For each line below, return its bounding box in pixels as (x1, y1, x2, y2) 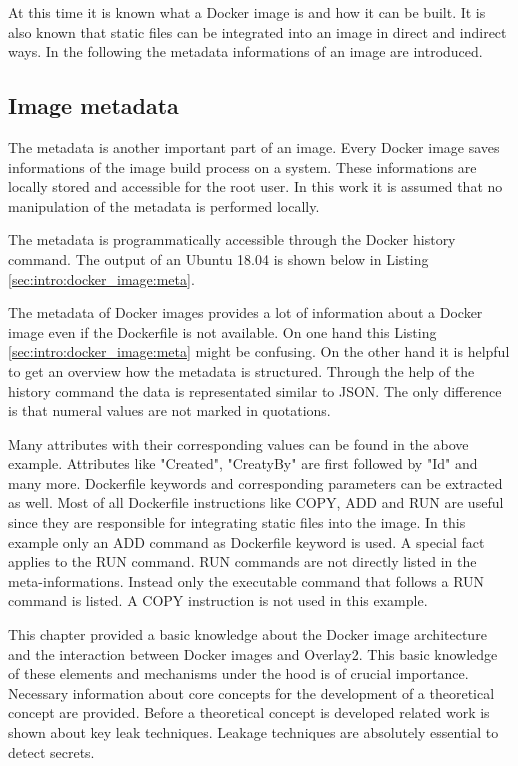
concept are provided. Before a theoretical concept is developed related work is (8, 702, 490, 723)
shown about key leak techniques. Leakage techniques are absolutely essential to (8, 722, 499, 743)
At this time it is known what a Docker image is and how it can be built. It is (8, 2, 486, 22)
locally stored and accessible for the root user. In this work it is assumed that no (8, 176, 503, 197)
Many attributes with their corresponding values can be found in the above (8, 433, 469, 454)
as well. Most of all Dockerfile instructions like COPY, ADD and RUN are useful (8, 492, 504, 513)
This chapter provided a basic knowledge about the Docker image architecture (8, 624, 487, 645)
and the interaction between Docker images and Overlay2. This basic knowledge (8, 643, 498, 664)
